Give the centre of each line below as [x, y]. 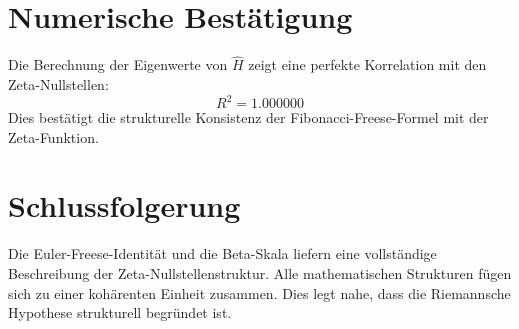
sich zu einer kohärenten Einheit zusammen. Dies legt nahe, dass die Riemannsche [259, 292]
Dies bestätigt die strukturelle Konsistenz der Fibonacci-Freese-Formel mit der [248, 117]
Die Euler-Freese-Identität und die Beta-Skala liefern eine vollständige [222, 253]
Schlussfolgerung [124, 205]
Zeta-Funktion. [53, 136]
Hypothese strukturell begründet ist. [120, 312]
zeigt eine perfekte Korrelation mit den [367, 64]
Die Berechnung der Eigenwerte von [118, 64]
